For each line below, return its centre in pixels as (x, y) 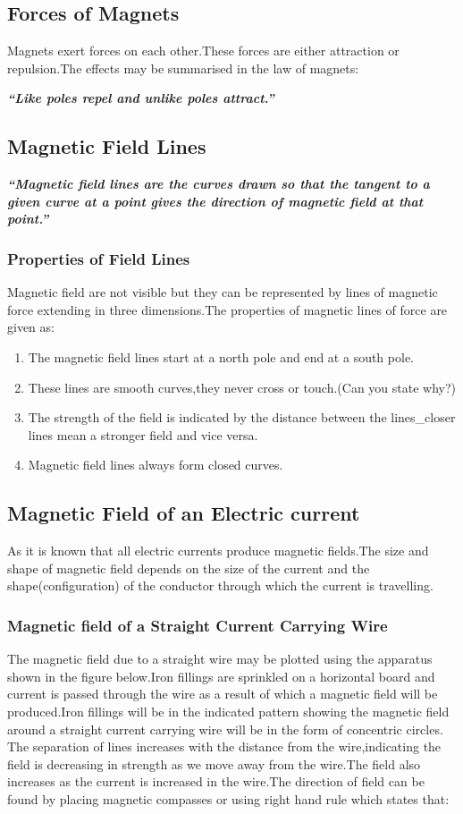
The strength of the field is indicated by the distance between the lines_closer (242, 417)
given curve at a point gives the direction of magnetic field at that (215, 201)
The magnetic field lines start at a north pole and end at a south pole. (221, 356)
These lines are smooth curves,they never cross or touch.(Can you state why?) (242, 387)
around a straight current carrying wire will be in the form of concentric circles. (225, 729)
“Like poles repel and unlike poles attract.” (141, 98)
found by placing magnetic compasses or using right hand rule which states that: (228, 798)
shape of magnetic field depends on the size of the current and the (189, 568)
